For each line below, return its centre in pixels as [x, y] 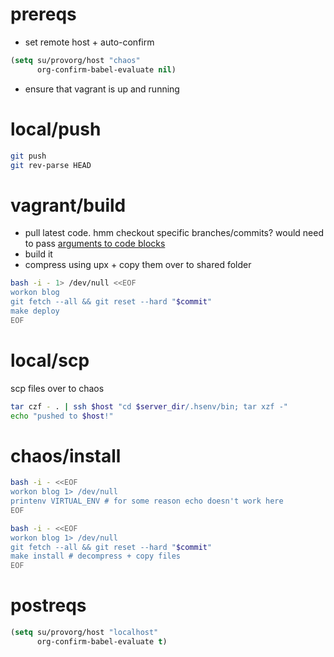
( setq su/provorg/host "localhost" [84, 633]
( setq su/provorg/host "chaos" [75, 60]
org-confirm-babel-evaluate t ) [102, 642]
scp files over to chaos [57, 388]
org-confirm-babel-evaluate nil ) [106, 69]
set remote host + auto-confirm [89, 42]
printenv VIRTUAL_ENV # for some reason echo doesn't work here [147, 501]
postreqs [48, 605]
